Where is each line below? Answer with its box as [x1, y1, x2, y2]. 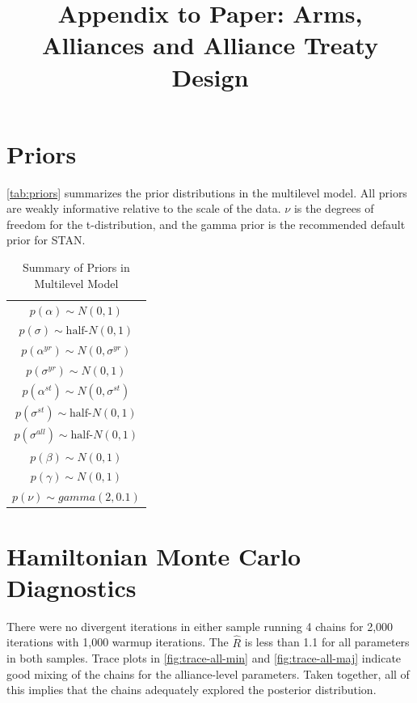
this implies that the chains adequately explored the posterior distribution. [6, 681, 377, 698]
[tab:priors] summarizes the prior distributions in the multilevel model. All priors [6, 184, 407, 201]
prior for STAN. [6, 231, 86, 248]
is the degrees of [293, 200, 374, 217]
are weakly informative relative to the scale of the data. [6, 200, 281, 217]
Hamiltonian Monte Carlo [6, 539, 301, 572]
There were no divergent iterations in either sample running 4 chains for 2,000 [6, 617, 394, 634]
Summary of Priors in [23, 259, 130, 276]
